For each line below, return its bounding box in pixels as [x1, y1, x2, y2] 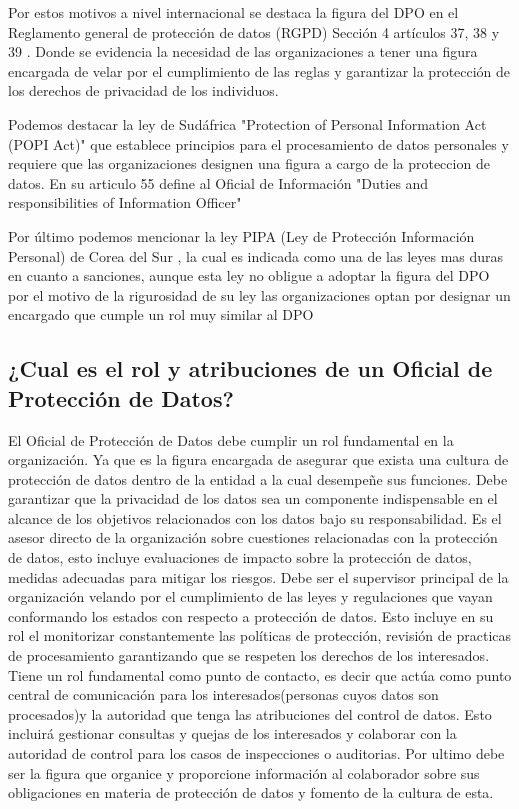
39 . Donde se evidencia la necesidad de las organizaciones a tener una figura [8, 41, 478, 62]
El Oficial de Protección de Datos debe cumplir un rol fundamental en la [8, 429, 454, 450]
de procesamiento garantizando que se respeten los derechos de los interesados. [8, 645, 490, 666]
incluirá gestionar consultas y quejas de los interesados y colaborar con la [8, 723, 457, 744]
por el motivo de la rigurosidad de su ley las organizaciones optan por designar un [8, 284, 511, 305]
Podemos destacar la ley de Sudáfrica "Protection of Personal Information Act [8, 113, 487, 134]
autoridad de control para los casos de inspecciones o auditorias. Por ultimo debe [8, 743, 505, 763]
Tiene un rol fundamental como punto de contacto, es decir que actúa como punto [8, 664, 512, 685]
